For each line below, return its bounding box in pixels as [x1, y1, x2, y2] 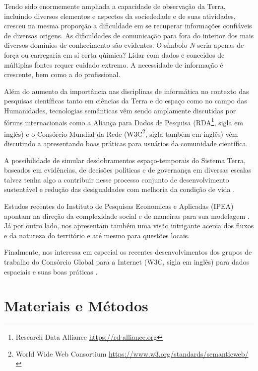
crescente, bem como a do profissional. [4, 69, 121, 80]
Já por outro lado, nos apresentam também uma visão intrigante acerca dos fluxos [4, 220, 254, 231]
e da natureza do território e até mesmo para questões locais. [4, 230, 190, 240]
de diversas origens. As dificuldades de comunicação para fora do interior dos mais [4, 30, 254, 40]
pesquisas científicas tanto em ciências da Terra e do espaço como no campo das [4, 95, 247, 106]
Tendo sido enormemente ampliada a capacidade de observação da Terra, [4, 1, 226, 11]
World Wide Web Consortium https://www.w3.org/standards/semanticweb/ [15, 348, 249, 359]
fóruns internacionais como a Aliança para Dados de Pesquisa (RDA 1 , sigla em [4, 115, 244, 127]
